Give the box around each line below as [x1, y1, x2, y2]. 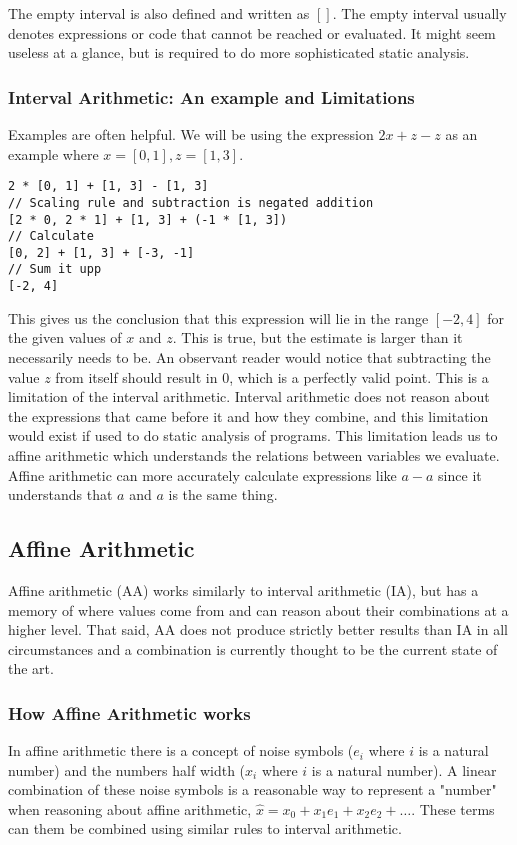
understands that [8, 484, 113, 505]
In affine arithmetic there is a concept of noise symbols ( [8, 740, 354, 761]
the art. [8, 658, 54, 679]
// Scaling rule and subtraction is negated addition [8, 195, 374, 210]
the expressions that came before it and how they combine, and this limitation [8, 405, 489, 426]
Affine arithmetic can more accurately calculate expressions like [8, 464, 397, 485]
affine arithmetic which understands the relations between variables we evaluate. [8, 444, 500, 465]
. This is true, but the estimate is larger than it [172, 327, 463, 348]
